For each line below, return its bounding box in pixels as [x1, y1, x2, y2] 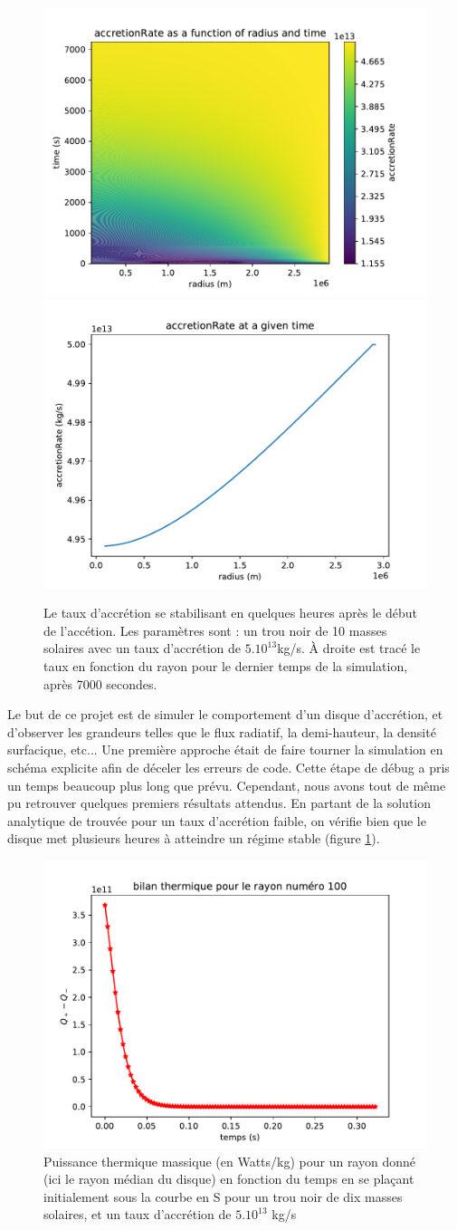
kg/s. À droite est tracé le [277, 639, 421, 658]
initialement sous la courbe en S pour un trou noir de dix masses [43, 1187, 403, 1206]
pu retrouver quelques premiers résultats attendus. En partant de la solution [7, 793, 432, 812]
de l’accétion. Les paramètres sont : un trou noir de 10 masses [43, 620, 387, 639]
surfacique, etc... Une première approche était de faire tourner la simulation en [7, 740, 443, 759]
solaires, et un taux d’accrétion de [43, 1205, 232, 1224]
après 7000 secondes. [43, 674, 157, 693]
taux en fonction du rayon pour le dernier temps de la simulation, [43, 656, 408, 675]
